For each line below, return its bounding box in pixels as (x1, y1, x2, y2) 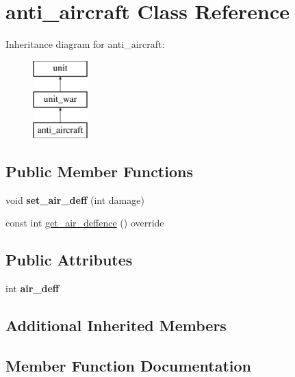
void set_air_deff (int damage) (5, 192, 144, 207)
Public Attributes (5, 249, 133, 270)
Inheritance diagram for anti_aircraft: (5, 37, 165, 51)
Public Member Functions (5, 161, 193, 182)
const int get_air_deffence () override (5, 216, 164, 230)
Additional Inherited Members (5, 315, 227, 336)
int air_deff (5, 281, 60, 296)
